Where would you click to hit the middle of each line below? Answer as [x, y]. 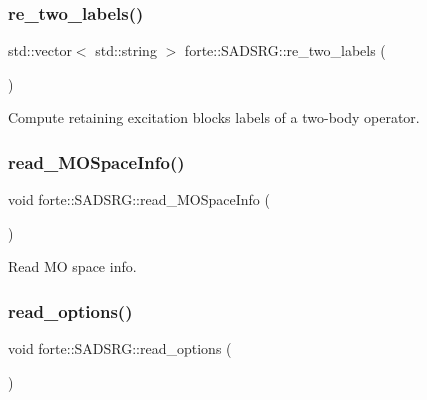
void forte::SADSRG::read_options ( [120, 348]
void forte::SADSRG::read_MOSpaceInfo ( [139, 199]
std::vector [40, 50]
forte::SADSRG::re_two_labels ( [285, 50]
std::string [126, 50]
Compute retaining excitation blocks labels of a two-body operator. [214, 117]
